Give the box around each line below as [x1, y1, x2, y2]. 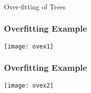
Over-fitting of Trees [4, 1, 66, 11]
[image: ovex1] [4, 43, 54, 50]
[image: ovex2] [4, 82, 54, 89]
